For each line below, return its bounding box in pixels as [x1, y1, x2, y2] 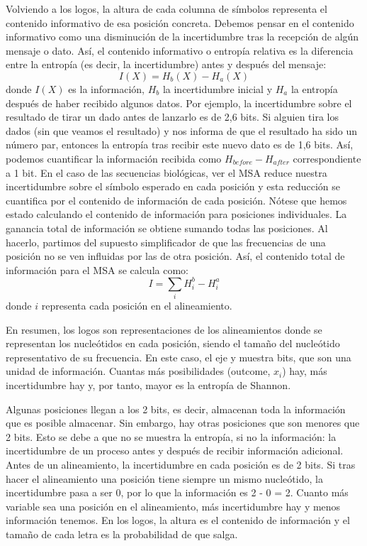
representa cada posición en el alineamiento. [41, 298, 232, 313]
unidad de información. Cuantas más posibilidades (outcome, [6, 364, 271, 378]
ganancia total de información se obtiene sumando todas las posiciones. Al [6, 220, 328, 235]
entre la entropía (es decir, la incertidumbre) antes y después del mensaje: [6, 57, 327, 72]
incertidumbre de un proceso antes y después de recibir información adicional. [6, 443, 344, 458]
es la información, [68, 81, 145, 96]
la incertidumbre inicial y [162, 81, 273, 96]
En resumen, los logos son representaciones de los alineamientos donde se [6, 322, 322, 337]
